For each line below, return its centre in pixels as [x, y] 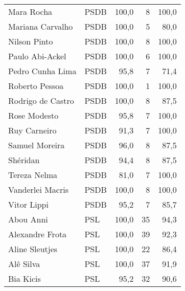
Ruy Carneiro [32, 130]
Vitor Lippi [28, 204]
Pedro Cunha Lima [42, 71]
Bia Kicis [25, 278]
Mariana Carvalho [41, 26]
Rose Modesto [33, 115]
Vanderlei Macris [38, 189]
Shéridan [24, 160]
